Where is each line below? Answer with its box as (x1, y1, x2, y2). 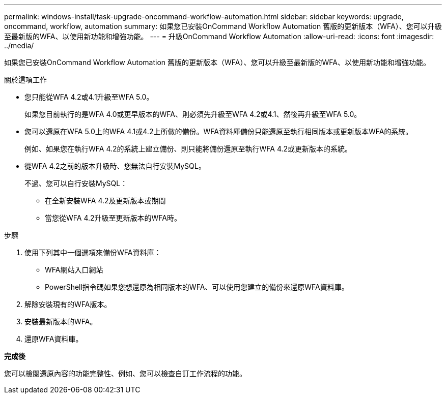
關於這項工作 (4, 75, 47, 84)
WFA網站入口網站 (45, 265, 103, 274)
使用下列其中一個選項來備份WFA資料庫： (24, 248, 161, 257)
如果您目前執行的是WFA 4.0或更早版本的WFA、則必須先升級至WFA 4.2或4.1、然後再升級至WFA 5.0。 (24, 110, 361, 118)
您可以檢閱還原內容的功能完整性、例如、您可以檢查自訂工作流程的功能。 (4, 369, 246, 378)
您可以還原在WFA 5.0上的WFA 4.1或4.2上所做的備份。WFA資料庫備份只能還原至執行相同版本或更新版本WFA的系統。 (24, 127, 413, 136)
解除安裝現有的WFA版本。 (24, 300, 111, 309)
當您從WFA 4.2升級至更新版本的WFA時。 (45, 213, 181, 222)
